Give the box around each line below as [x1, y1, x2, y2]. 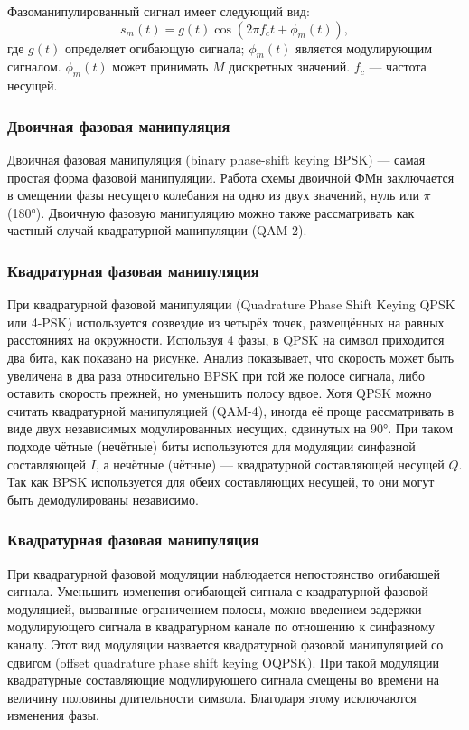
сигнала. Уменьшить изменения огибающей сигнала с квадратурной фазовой [7, 582, 428, 601]
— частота [369, 57, 427, 76]
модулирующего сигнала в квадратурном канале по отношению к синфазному [7, 617, 436, 636]
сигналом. [7, 57, 61, 76]
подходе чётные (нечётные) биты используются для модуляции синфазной [7, 436, 416, 455]
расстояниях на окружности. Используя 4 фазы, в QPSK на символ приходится [7, 330, 445, 349]
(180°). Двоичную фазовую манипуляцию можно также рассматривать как [7, 203, 415, 222]
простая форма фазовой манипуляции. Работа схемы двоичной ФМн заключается [7, 167, 455, 186]
